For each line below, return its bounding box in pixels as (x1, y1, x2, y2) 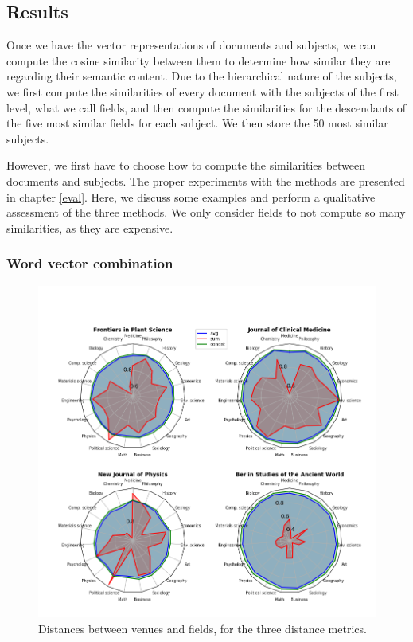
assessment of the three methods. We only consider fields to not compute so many (6, 204, 406, 221)
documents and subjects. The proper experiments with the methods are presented (6, 172, 405, 189)
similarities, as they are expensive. (6, 219, 173, 236)
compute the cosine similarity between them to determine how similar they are (6, 52, 391, 69)
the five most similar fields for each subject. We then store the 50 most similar (6, 115, 388, 131)
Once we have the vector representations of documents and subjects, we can (6, 37, 376, 53)
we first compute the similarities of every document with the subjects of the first (6, 83, 399, 100)
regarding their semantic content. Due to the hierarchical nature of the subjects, (6, 68, 397, 84)
